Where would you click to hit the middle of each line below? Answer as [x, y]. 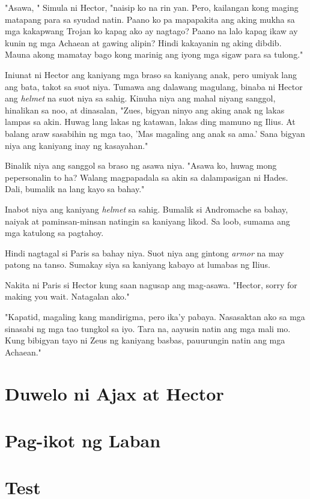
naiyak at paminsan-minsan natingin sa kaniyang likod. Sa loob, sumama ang [147, 221]
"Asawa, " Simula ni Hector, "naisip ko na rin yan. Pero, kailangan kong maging [152, 7]
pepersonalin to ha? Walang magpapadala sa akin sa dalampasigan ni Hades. [147, 177]
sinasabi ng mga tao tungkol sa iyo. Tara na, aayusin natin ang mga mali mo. [148, 328]
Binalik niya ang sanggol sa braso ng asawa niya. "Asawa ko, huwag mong [141, 165]
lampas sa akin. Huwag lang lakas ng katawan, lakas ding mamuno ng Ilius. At [150, 122]
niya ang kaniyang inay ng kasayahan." [77, 145]
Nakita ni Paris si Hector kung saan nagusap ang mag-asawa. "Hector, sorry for [151, 284]
